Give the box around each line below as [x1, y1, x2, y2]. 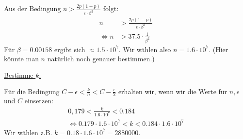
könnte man [4, 54, 39, 64]
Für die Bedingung [4, 86, 60, 96]
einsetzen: [24, 96, 53, 106]
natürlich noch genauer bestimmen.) [47, 54, 155, 64]
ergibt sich [54, 44, 85, 54]
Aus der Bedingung [4, 3, 61, 14]
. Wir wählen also [118, 44, 171, 54]
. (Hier [209, 44, 228, 54]
